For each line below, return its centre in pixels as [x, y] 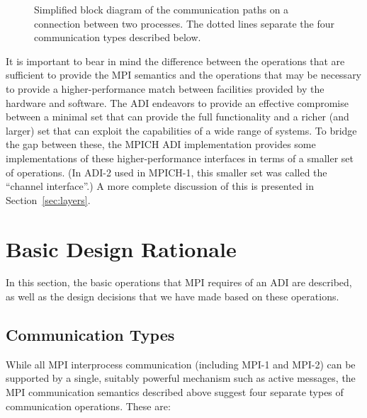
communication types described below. [118, 37]
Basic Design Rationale [121, 248]
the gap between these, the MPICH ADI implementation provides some [161, 144]
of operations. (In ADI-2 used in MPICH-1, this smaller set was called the [166, 172]
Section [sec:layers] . [48, 199]
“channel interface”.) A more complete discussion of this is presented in [160, 186]
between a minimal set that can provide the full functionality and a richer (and [177, 117]
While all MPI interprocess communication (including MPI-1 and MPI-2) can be [181, 364]
